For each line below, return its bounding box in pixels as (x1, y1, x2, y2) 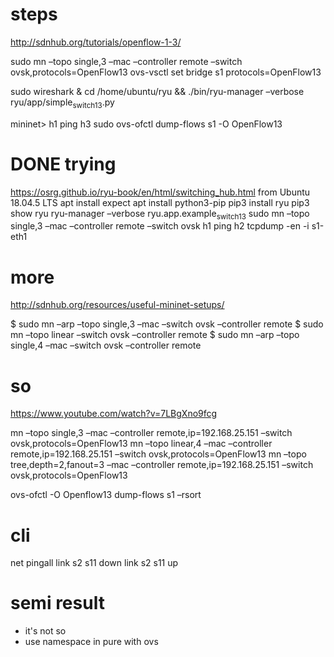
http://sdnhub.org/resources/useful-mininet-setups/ (10, 299, 225, 311)
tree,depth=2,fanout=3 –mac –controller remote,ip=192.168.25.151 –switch (10, 459, 314, 471)
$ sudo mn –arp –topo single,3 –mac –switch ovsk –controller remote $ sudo (10, 318, 324, 330)
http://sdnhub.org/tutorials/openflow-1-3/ (10, 36, 182, 48)
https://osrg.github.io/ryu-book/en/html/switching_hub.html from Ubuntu (10, 186, 311, 198)
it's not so (24, 625, 67, 637)
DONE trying (10, 153, 117, 175)
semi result (10, 592, 105, 615)
